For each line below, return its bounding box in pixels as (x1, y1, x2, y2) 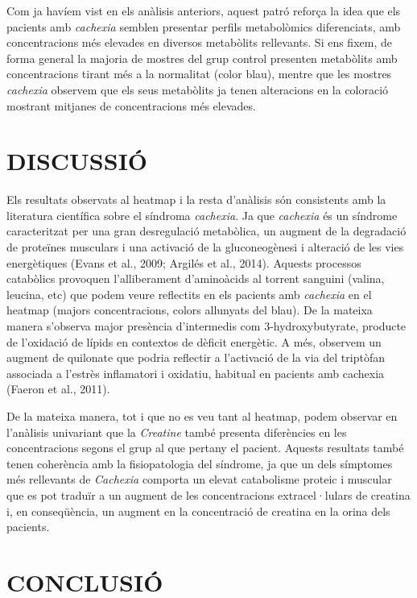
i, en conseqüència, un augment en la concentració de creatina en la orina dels (6, 502, 390, 519)
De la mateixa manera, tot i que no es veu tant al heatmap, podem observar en (6, 408, 398, 424)
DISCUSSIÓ (6, 144, 148, 177)
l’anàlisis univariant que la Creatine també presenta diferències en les (6, 423, 347, 440)
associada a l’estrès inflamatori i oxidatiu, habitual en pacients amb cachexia (6, 364, 385, 381)
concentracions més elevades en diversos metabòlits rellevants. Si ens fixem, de (6, 34, 392, 51)
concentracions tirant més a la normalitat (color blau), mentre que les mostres (6, 65, 392, 82)
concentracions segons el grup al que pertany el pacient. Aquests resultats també (6, 439, 404, 456)
